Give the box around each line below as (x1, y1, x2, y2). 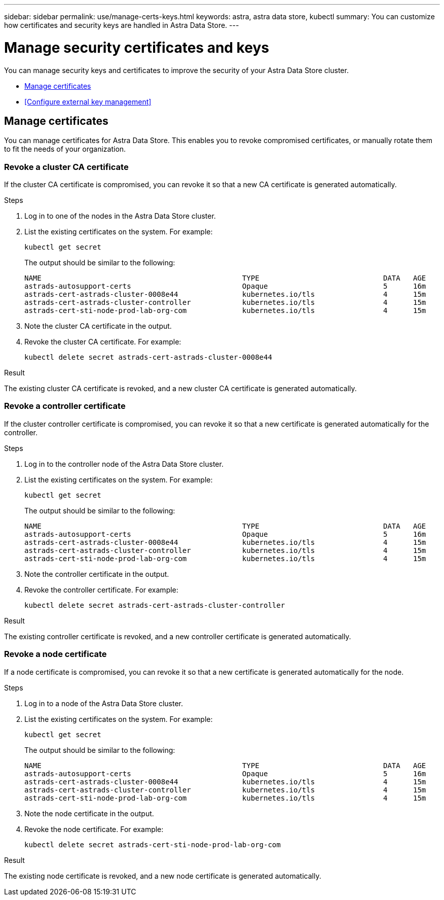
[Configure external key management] (24, 97, 152, 106)
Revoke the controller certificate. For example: (24, 585, 178, 594)
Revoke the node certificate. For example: (24, 824, 164, 834)
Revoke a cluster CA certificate (4, 161, 129, 172)
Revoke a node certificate (4, 649, 107, 660)
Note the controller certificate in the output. (24, 569, 169, 578)
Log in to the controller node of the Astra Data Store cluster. (24, 459, 224, 468)
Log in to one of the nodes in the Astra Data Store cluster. (24, 212, 216, 221)
